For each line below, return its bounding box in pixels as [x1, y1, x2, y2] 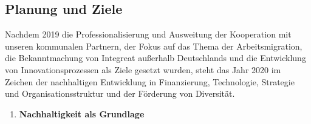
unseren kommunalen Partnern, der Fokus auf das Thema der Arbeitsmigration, [5, 39, 302, 52]
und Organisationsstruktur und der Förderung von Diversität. [5, 87, 235, 100]
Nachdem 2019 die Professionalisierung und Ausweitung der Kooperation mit [5, 28, 292, 41]
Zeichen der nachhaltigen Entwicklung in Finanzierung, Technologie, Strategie [5, 75, 295, 88]
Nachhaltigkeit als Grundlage [19, 107, 145, 120]
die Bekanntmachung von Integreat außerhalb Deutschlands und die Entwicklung [5, 51, 306, 64]
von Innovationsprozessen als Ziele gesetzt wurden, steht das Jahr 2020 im [5, 63, 281, 76]
